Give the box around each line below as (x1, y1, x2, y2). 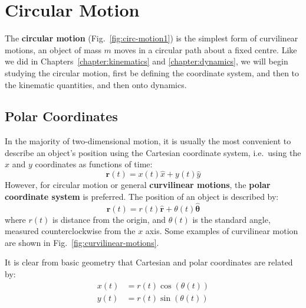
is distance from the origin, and (52, 213, 166, 225)
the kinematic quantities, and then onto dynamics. (5, 78, 187, 90)
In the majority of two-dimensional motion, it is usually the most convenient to (5, 135, 291, 147)
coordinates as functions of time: (35, 158, 153, 170)
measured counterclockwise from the (5, 225, 136, 237)
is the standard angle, (192, 213, 271, 225)
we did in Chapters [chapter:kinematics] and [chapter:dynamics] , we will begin (5, 55, 288, 67)
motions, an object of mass (5, 43, 101, 56)
